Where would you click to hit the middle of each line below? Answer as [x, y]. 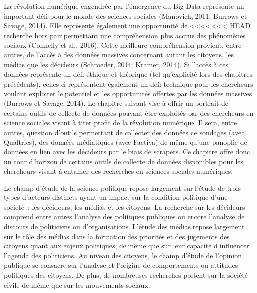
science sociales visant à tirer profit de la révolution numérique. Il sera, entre [121, 122]
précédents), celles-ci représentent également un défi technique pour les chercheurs [128, 83]
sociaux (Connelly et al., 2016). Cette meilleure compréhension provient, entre [123, 45]
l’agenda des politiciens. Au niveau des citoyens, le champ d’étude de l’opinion [123, 255]
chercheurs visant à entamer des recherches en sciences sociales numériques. [119, 171]
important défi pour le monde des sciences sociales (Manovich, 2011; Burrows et [126, 16]
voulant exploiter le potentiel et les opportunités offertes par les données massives [128, 93]
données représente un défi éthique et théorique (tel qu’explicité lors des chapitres [128, 74]
